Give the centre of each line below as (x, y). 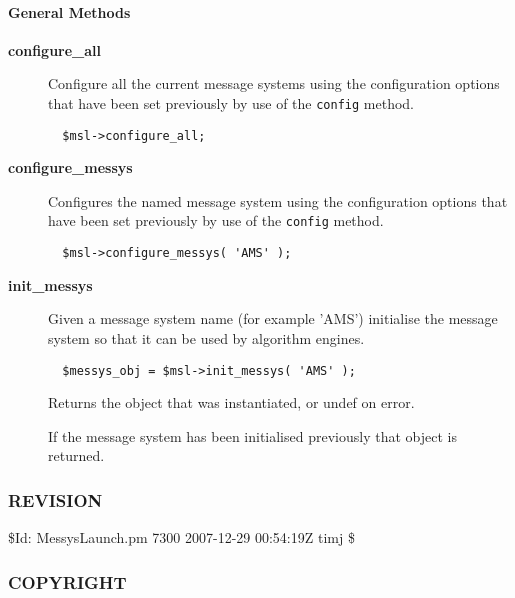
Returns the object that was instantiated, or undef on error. (231, 402)
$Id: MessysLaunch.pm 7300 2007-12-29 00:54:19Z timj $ (181, 537)
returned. (76, 455)
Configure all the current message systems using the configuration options (274, 83)
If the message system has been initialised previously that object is (252, 435)
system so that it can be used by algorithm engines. (206, 337)
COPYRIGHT (67, 581)
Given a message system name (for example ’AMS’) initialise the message (273, 318)
